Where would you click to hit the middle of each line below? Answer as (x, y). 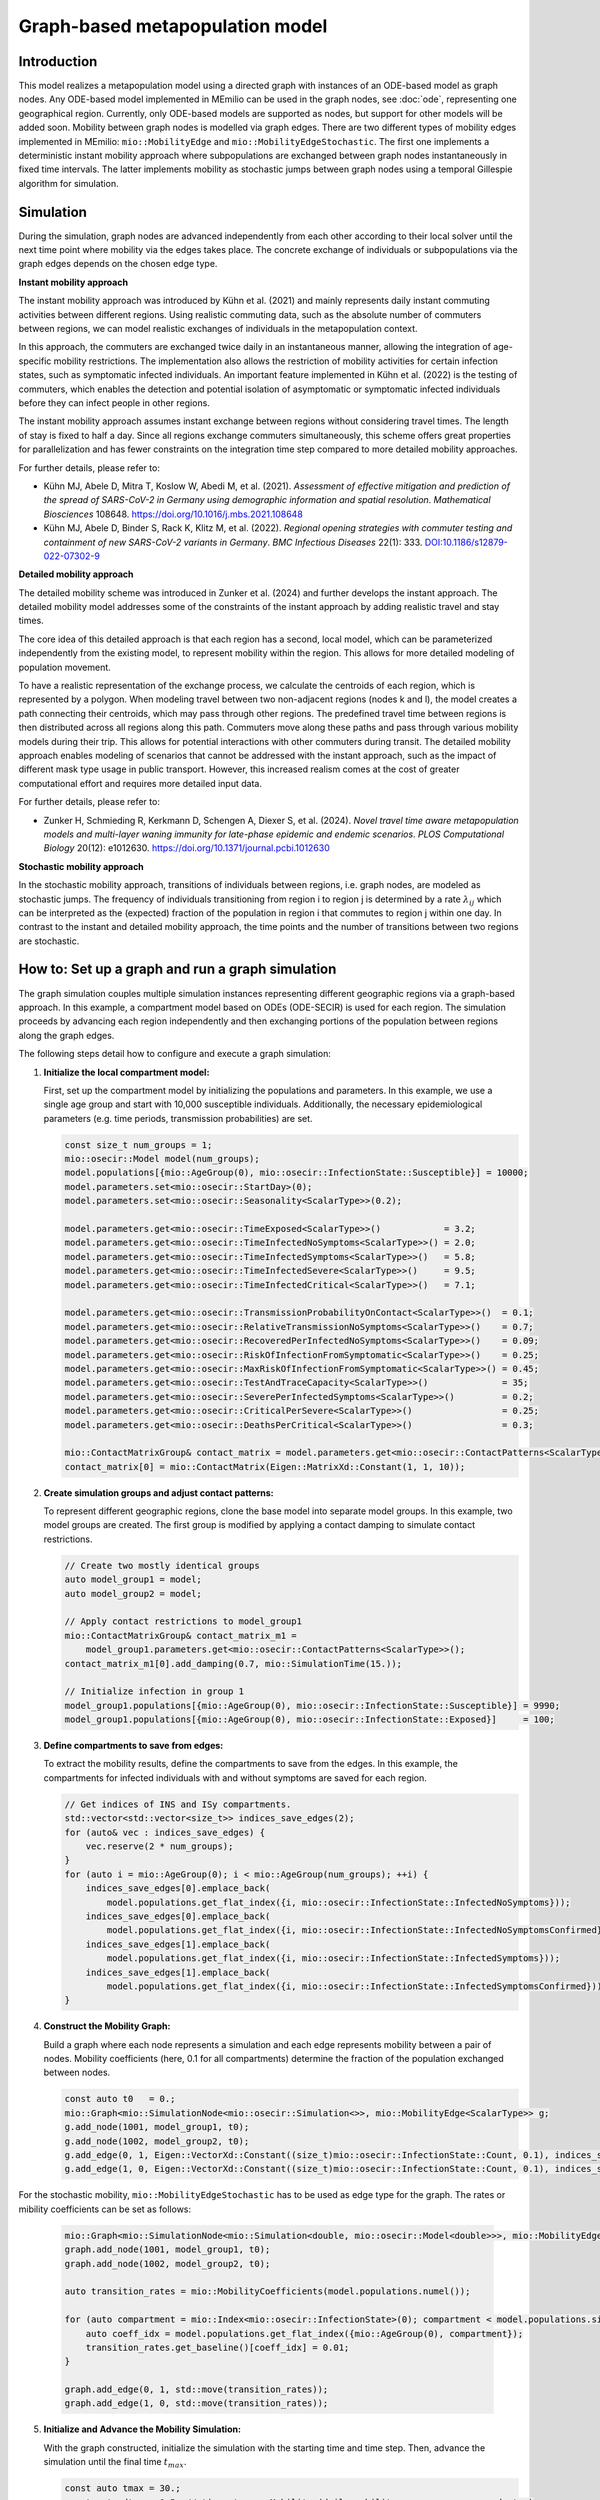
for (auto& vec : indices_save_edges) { (164, 1832)
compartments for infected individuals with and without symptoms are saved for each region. (235, 1777)
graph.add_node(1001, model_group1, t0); (167, 2249)
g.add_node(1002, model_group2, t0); (157, 2141)
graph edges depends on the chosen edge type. (118, 264)
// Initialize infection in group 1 (154, 1691)
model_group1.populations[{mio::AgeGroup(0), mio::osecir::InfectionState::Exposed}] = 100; (309, 1719)
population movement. (65, 667)
